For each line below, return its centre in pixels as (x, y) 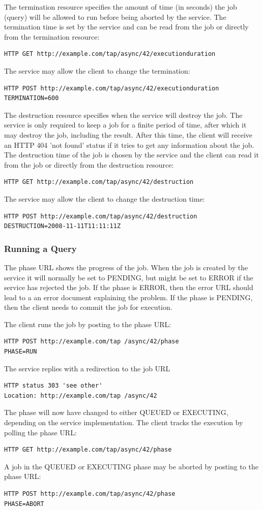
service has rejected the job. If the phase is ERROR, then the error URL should (129, 287)
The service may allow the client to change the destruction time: (105, 198)
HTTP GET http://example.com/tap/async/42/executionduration (110, 54)
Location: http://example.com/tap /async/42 (81, 395)
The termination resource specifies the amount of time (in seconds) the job (121, 7)
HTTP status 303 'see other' (53, 386)
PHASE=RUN (21, 352)
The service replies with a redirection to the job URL (87, 368)
